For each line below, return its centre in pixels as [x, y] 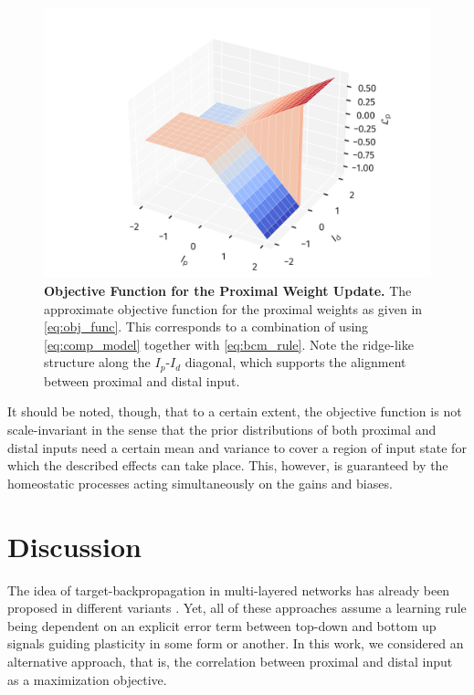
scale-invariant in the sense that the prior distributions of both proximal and [222, 430]
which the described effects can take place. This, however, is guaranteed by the [228, 465]
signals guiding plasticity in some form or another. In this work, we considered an [236, 643]
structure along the [97, 362]
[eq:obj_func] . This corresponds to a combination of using [206, 326]
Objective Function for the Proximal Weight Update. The [228, 291]
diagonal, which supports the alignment [295, 362]
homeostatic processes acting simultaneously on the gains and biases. [200, 483]
